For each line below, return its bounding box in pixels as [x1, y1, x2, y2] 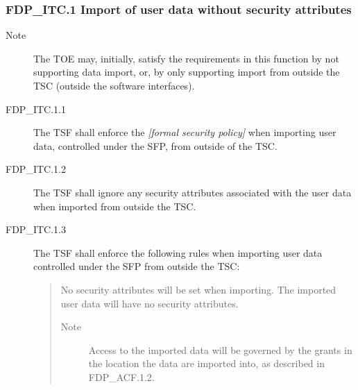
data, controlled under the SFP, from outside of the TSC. [33, 138, 278, 153]
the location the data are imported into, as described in [88, 356, 325, 371]
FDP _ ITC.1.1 [6, 101, 66, 116]
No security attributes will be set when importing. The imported [60, 282, 336, 296]
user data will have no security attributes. [60, 296, 239, 310]
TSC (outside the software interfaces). [33, 78, 195, 92]
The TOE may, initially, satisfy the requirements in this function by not [33, 51, 339, 65]
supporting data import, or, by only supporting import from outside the [33, 65, 340, 79]
